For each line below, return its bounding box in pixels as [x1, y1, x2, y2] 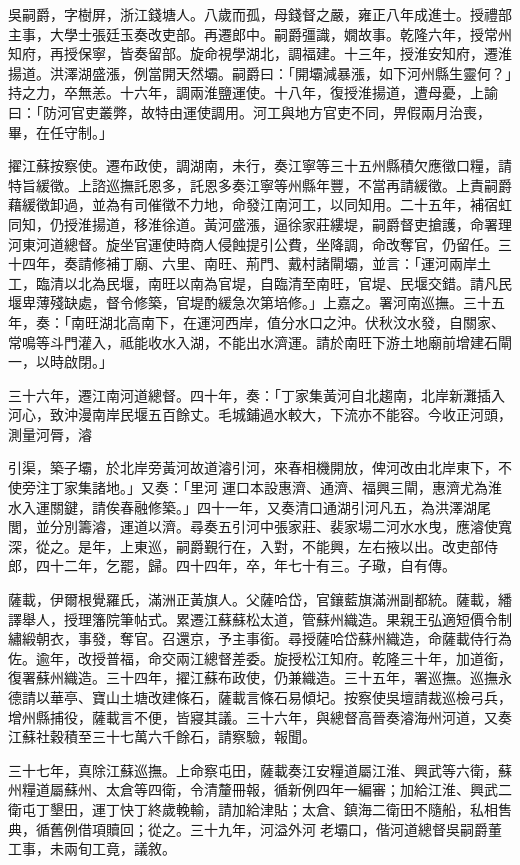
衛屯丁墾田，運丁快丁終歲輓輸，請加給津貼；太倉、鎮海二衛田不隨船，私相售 [8, 798, 512, 819]
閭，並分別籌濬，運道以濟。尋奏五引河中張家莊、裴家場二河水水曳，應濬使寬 [8, 516, 512, 537]
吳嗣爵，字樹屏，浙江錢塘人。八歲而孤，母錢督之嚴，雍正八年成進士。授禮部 [8, 4, 512, 24]
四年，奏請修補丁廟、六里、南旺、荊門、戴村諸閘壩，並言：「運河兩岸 [21, 253, 477, 274]
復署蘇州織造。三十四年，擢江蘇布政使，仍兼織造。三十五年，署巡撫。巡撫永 [8, 667, 512, 688]
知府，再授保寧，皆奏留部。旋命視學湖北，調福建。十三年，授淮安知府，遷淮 [8, 43, 512, 64]
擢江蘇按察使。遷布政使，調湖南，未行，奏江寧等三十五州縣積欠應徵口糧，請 [8, 155, 512, 176]
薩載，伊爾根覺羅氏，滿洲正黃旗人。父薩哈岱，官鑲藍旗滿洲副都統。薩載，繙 [8, 589, 512, 610]
